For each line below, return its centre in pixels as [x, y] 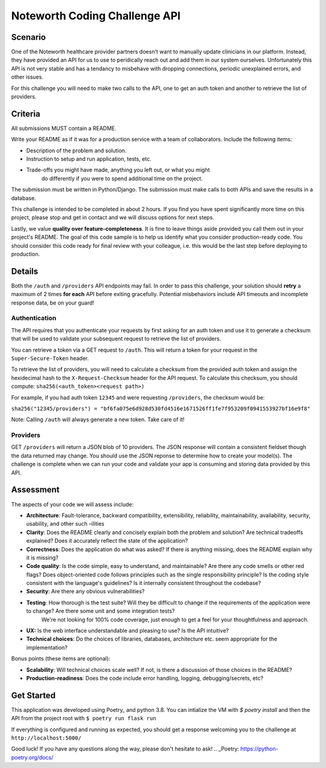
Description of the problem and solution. [76, 150]
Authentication [34, 318]
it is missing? [42, 557]
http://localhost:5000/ [46, 738]
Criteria [26, 114]
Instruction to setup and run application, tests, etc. [89, 159]
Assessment [35, 490]
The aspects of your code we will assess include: [72, 504]
